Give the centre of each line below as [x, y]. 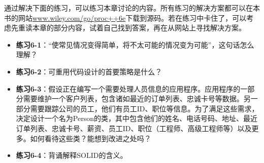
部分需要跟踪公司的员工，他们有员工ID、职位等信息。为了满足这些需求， [137, 108]
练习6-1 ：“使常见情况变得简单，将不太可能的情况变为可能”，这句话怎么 [135, 44]
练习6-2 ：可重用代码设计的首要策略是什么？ [89, 71]
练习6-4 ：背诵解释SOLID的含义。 [72, 155]
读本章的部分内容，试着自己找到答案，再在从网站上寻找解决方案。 [135, 28]
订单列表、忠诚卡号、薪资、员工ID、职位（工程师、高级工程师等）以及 [134, 128]
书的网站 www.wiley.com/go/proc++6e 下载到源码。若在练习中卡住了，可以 [125, 17]
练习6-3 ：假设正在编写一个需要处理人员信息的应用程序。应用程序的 [128, 88]
